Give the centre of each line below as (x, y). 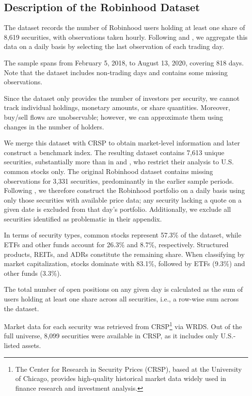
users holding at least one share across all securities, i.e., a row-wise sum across (121, 299)
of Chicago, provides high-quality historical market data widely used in (121, 378)
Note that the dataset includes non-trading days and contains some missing (116, 72)
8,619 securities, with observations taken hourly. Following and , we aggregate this (126, 37)
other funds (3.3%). (33, 273)
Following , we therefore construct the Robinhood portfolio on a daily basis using (125, 190)
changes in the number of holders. (54, 126)
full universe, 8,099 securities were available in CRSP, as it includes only (111, 336)
